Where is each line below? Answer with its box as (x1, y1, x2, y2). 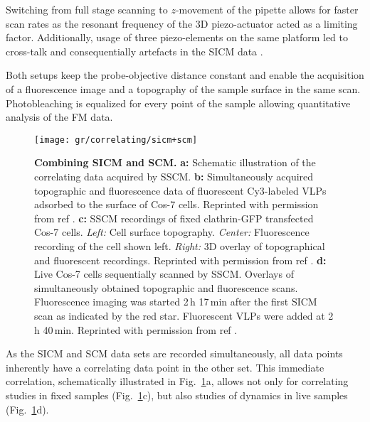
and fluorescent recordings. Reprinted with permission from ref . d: (34, 252, 327, 267)
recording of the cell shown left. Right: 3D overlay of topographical (34, 238, 325, 253)
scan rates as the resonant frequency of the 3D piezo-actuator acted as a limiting (6, 16, 358, 31)
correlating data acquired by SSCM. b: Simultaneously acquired (34, 169, 314, 183)
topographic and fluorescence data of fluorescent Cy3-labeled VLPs (34, 183, 327, 198)
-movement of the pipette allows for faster (175, 2, 359, 16)
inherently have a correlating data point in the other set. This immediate (6, 359, 324, 374)
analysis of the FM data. (6, 109, 113, 124)
